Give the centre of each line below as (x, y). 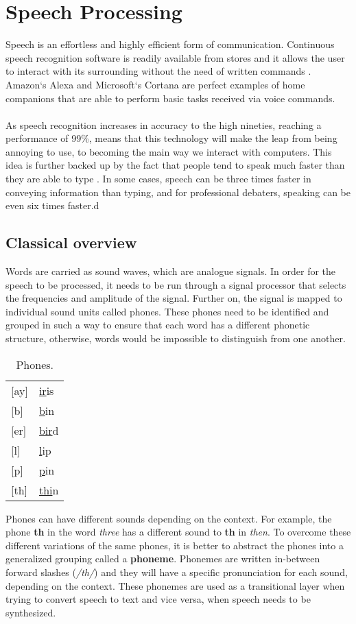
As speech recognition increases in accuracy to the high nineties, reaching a (164, 124)
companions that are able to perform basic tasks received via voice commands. (170, 98)
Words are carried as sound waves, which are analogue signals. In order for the (171, 271)
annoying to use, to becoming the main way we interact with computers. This (169, 151)
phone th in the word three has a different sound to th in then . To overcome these (178, 532)
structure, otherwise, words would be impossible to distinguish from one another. (176, 338)
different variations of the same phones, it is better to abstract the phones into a (175, 545)
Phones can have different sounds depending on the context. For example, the (169, 518)
